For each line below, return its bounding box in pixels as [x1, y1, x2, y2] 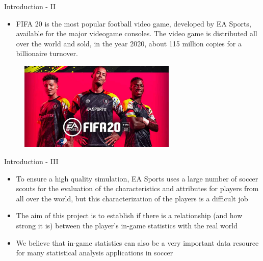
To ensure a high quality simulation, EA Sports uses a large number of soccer [16, 173, 258, 184]
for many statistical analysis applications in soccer [16, 247, 173, 258]
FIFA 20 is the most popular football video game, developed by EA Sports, [16, 18, 251, 29]
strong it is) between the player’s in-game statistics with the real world [16, 220, 238, 230]
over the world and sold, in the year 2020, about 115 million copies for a [16, 38, 242, 48]
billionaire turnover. [16, 48, 78, 59]
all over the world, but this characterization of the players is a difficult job [16, 193, 248, 203]
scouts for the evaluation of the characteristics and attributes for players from [16, 183, 259, 194]
